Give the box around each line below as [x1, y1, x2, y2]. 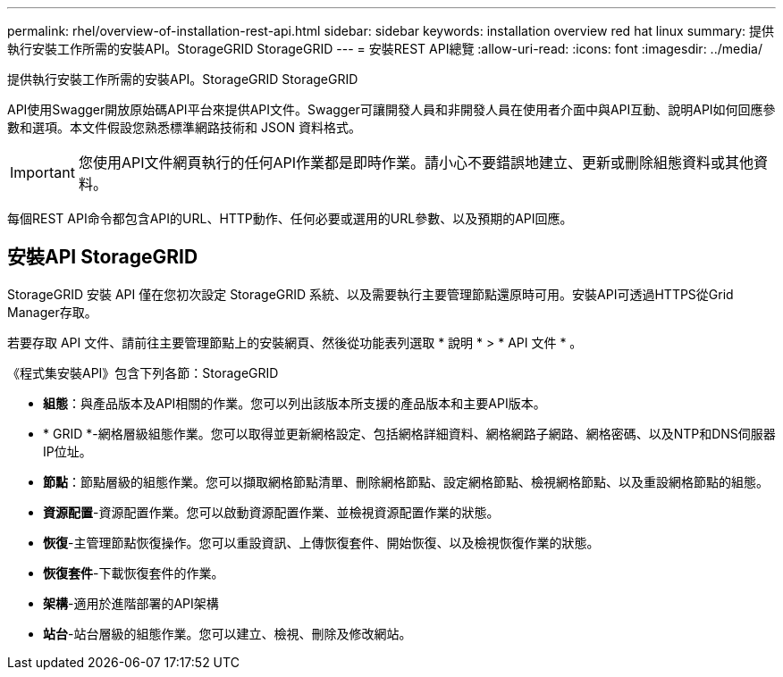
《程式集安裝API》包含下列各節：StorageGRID [7, 364, 279, 380]
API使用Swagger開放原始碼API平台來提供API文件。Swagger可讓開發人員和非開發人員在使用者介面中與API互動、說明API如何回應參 [7, 102, 776, 117]
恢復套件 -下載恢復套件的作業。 [43, 564, 224, 581]
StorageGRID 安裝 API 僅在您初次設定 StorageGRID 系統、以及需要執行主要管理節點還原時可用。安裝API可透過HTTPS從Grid [7, 286, 734, 302]
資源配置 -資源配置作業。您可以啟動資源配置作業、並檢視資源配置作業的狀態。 [43, 504, 500, 520]
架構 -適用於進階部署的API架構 [43, 595, 219, 611]
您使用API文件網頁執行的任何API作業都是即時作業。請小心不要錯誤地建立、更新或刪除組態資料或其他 [78, 154, 754, 171]
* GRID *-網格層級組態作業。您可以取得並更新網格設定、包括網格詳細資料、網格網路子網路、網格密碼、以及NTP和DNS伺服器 [43, 425, 776, 441]
